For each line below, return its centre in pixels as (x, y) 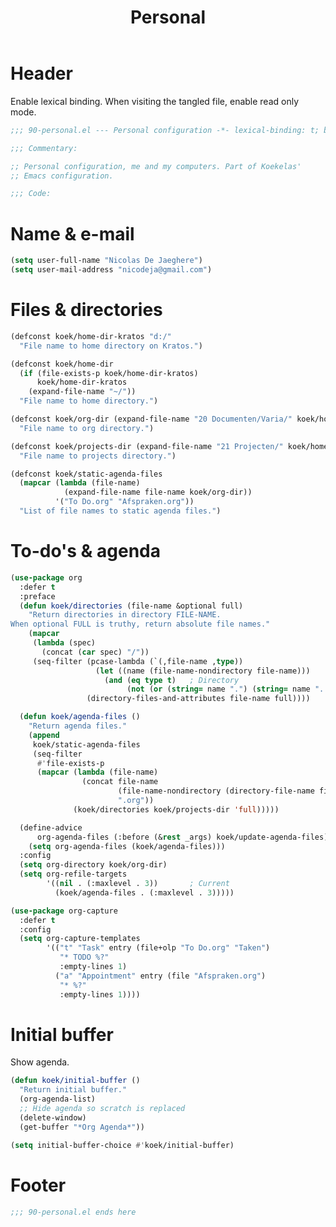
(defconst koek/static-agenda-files (86, 474)
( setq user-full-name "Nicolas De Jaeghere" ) (106, 261)
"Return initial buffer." (73, 1090)
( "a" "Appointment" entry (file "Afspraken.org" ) (160, 976)
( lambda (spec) (64, 643)
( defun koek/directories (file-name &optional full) (131, 606)
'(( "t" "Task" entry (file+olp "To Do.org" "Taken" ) (158, 948)
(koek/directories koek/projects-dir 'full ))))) (176, 809)
